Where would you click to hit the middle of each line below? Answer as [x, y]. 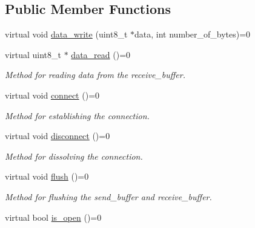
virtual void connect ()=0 [52, 95]
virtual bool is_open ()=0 [53, 217]
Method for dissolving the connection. [74, 156]
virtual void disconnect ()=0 [58, 136]
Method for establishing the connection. [77, 115]
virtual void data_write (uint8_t [66, 34]
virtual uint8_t [33, 54]
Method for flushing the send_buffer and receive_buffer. [108, 196]
